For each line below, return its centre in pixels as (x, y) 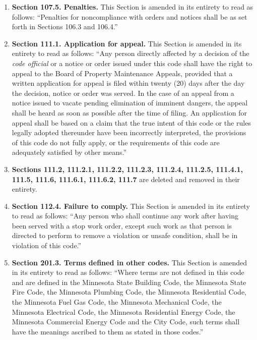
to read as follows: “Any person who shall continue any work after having (125, 216)
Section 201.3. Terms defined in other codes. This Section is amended (130, 262)
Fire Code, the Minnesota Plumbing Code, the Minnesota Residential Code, (129, 292)
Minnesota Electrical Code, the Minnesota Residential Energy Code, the (123, 311)
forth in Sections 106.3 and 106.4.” (65, 26)
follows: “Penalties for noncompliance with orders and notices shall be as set (130, 16)
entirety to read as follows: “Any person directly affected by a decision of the (131, 53)
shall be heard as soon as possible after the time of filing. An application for (129, 112)
